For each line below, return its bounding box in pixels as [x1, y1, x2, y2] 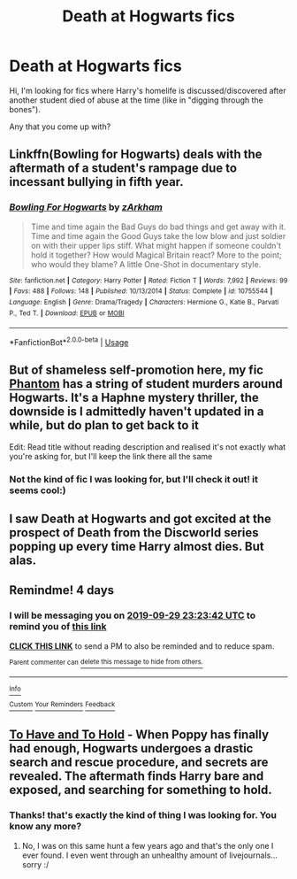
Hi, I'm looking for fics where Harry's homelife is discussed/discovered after [9, 85, 286, 96]
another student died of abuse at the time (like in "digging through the [9, 95, 263, 105]
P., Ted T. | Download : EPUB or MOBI [9, 308, 126, 318]
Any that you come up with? [9, 121, 111, 132]
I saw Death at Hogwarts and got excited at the [9, 512, 271, 527]
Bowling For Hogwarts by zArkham [9, 201, 164, 213]
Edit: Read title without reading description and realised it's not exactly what [9, 441, 286, 452]
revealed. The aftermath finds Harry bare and [9, 768, 264, 784]
